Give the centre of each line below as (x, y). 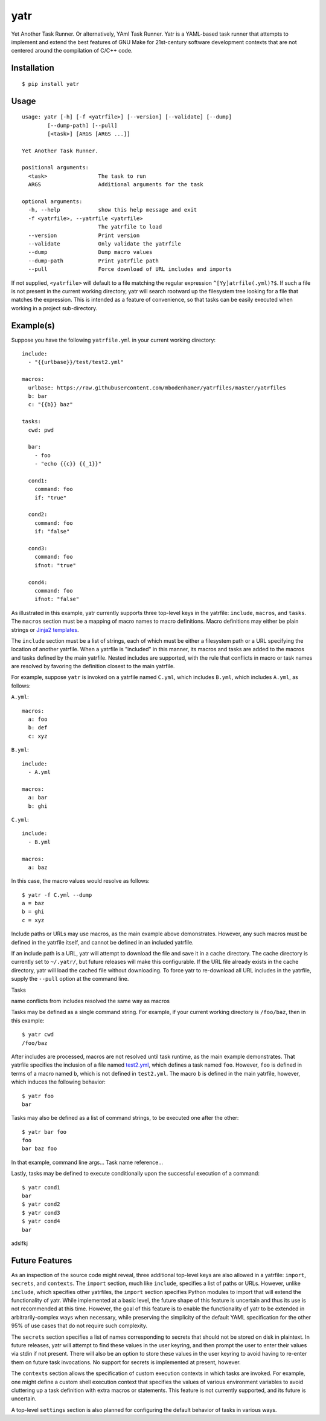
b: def (38, 728)
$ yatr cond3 (41, 1213)
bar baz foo (40, 1149)
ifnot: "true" (55, 565)
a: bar (38, 798)
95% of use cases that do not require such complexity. (79, 1326)
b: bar (38, 396)
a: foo (38, 719)
